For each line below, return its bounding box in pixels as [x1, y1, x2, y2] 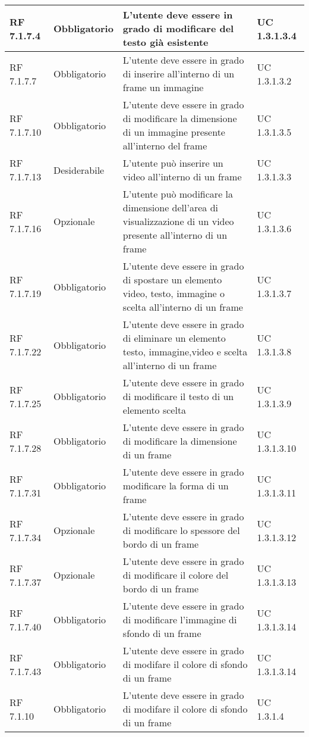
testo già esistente [122, 35, 209, 49]
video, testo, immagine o [122, 286, 225, 300]
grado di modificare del [122, 21, 234, 35]
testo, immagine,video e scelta [122, 345, 248, 358]
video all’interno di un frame [122, 170, 242, 183]
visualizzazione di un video [122, 214, 234, 228]
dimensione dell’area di [122, 201, 218, 214]
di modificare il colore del [122, 568, 229, 582]
